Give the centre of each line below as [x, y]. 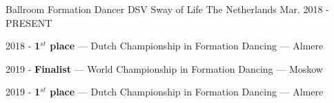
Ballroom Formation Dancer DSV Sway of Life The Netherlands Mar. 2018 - [167, 9]
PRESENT [29, 22]
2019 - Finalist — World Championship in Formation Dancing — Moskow [164, 68]
